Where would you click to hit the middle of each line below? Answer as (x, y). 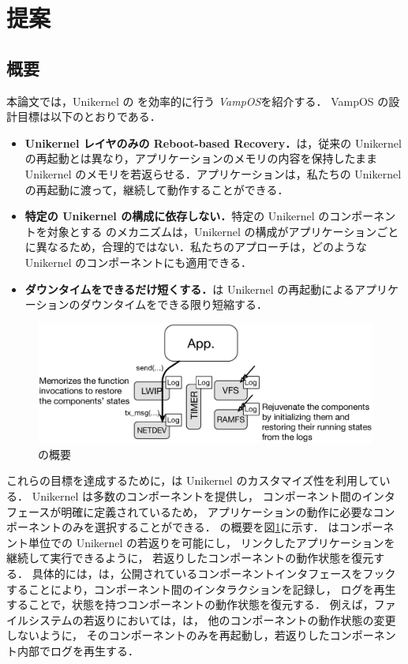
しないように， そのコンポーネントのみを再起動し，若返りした (168, 635)
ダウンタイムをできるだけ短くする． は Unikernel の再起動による (189, 289)
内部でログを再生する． (78, 650)
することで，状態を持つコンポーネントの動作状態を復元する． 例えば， (190, 604)
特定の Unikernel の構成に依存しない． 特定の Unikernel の (177, 216)
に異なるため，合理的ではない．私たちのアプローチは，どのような (196, 247)
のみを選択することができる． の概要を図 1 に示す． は (200, 527)
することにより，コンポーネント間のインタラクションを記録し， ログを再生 (201, 589)
